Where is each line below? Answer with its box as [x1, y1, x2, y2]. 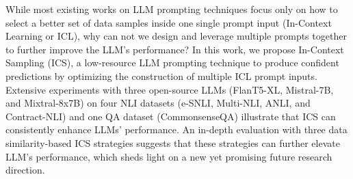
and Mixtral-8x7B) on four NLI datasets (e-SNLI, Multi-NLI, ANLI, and [5, 96, 311, 110]
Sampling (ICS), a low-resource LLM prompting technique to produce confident [5, 55, 339, 70]
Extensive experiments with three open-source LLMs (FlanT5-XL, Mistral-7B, [5, 82, 334, 96]
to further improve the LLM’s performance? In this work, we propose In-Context [5, 42, 344, 56]
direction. [5, 163, 45, 177]
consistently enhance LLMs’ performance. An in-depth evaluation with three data [5, 122, 348, 137]
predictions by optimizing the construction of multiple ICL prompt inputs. [5, 68, 317, 83]
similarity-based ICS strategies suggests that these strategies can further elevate [5, 135, 340, 150]
